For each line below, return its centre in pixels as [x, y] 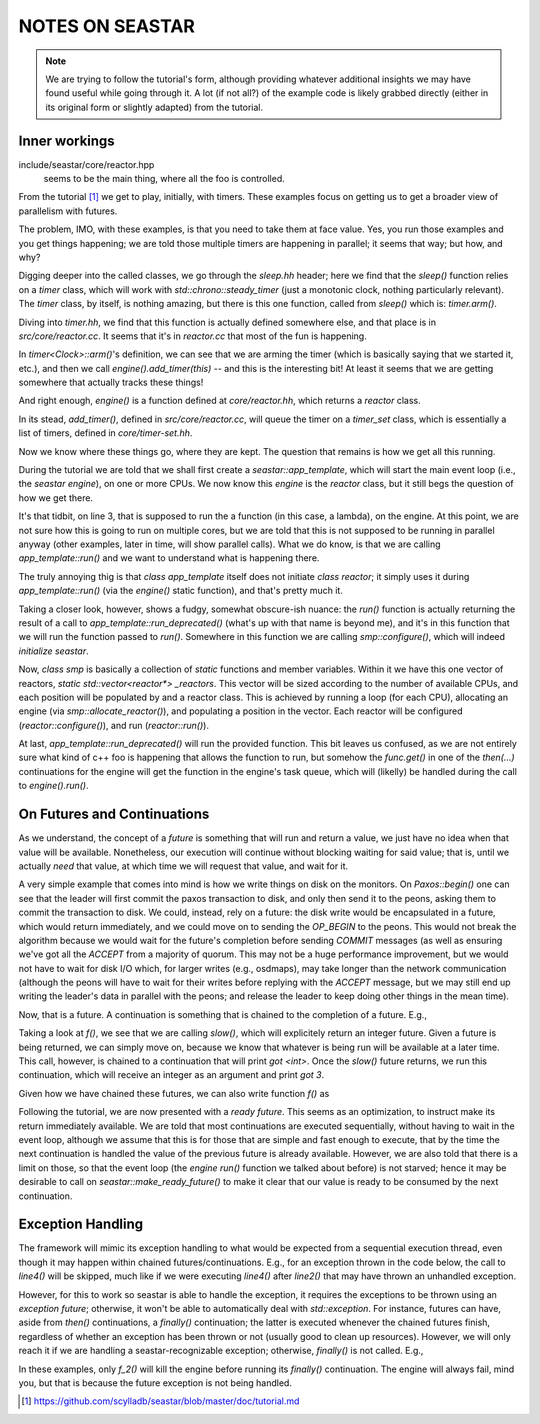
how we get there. [56, 497]
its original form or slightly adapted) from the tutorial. [154, 107]
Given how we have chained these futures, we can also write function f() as [174, 1093]
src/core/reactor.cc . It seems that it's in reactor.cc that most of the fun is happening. [192, 336]
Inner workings [66, 140]
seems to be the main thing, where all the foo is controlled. [164, 179]
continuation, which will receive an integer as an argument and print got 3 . [171, 1075]
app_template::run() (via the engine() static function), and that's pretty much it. [181, 591]
